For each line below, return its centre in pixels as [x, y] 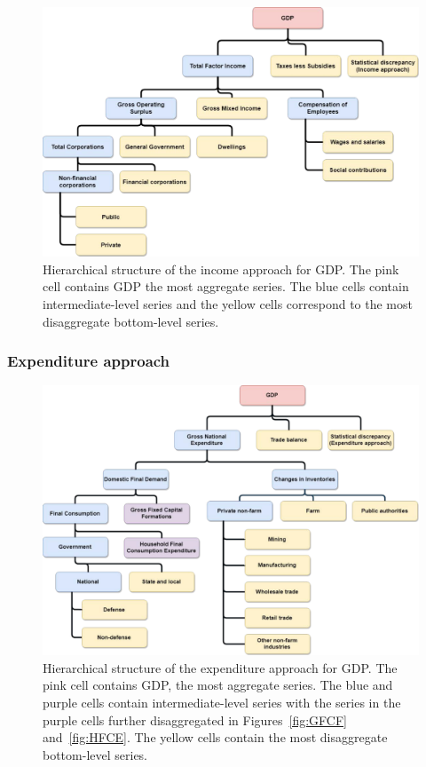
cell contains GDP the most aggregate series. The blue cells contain [226, 286]
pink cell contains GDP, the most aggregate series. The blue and [218, 685]
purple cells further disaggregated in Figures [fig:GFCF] [195, 720]
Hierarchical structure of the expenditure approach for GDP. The [220, 667]
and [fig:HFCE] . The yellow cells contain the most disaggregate [215, 737]
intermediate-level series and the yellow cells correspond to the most [228, 303]
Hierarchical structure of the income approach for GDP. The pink [221, 269]
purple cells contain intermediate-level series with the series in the [222, 703]
